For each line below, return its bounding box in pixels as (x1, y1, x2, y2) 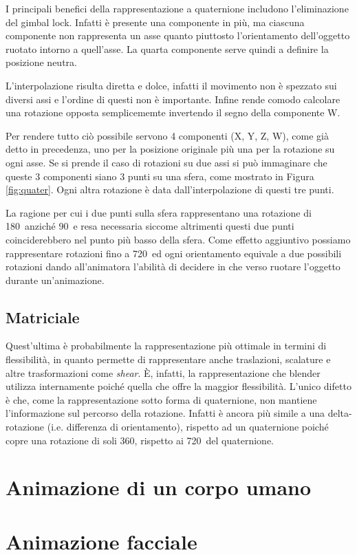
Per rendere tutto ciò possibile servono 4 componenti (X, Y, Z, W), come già (6, 128, 329, 142)
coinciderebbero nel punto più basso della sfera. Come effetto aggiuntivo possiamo (6, 232, 351, 246)
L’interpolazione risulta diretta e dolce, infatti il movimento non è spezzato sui (6, 78, 337, 92)
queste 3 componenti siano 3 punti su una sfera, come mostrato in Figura (6, 168, 314, 183)
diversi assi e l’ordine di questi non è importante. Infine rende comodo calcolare (6, 91, 340, 106)
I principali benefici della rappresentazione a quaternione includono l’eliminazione (6, 1, 349, 15)
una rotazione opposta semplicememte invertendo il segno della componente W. (6, 105, 340, 120)
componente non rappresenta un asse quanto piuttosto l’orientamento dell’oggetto (6, 28, 350, 43)
